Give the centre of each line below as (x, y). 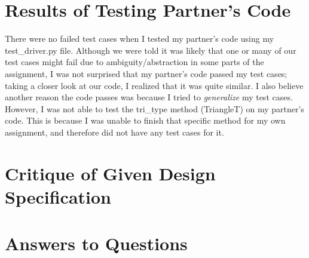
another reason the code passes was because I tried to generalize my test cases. (149, 97)
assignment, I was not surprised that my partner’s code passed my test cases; (146, 73)
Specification (58, 196)
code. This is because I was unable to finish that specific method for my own (145, 120)
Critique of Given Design (110, 173)
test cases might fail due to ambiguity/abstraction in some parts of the (134, 62)
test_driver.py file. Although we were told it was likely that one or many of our (151, 50)
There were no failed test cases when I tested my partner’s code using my (140, 39)
